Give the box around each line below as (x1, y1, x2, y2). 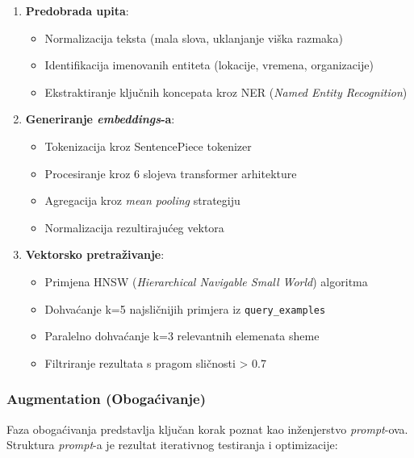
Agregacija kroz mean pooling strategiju (44, 192, 240, 209)
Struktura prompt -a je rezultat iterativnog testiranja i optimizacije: (6, 436, 338, 453)
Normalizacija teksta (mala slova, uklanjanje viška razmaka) (44, 29, 343, 46)
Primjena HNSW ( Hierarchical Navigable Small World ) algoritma (44, 273, 368, 289)
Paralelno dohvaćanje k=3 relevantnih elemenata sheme (44, 327, 320, 344)
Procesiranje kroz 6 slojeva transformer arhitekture (44, 164, 297, 181)
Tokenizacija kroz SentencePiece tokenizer (44, 137, 252, 154)
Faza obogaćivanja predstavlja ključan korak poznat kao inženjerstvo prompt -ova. (6, 420, 408, 437)
